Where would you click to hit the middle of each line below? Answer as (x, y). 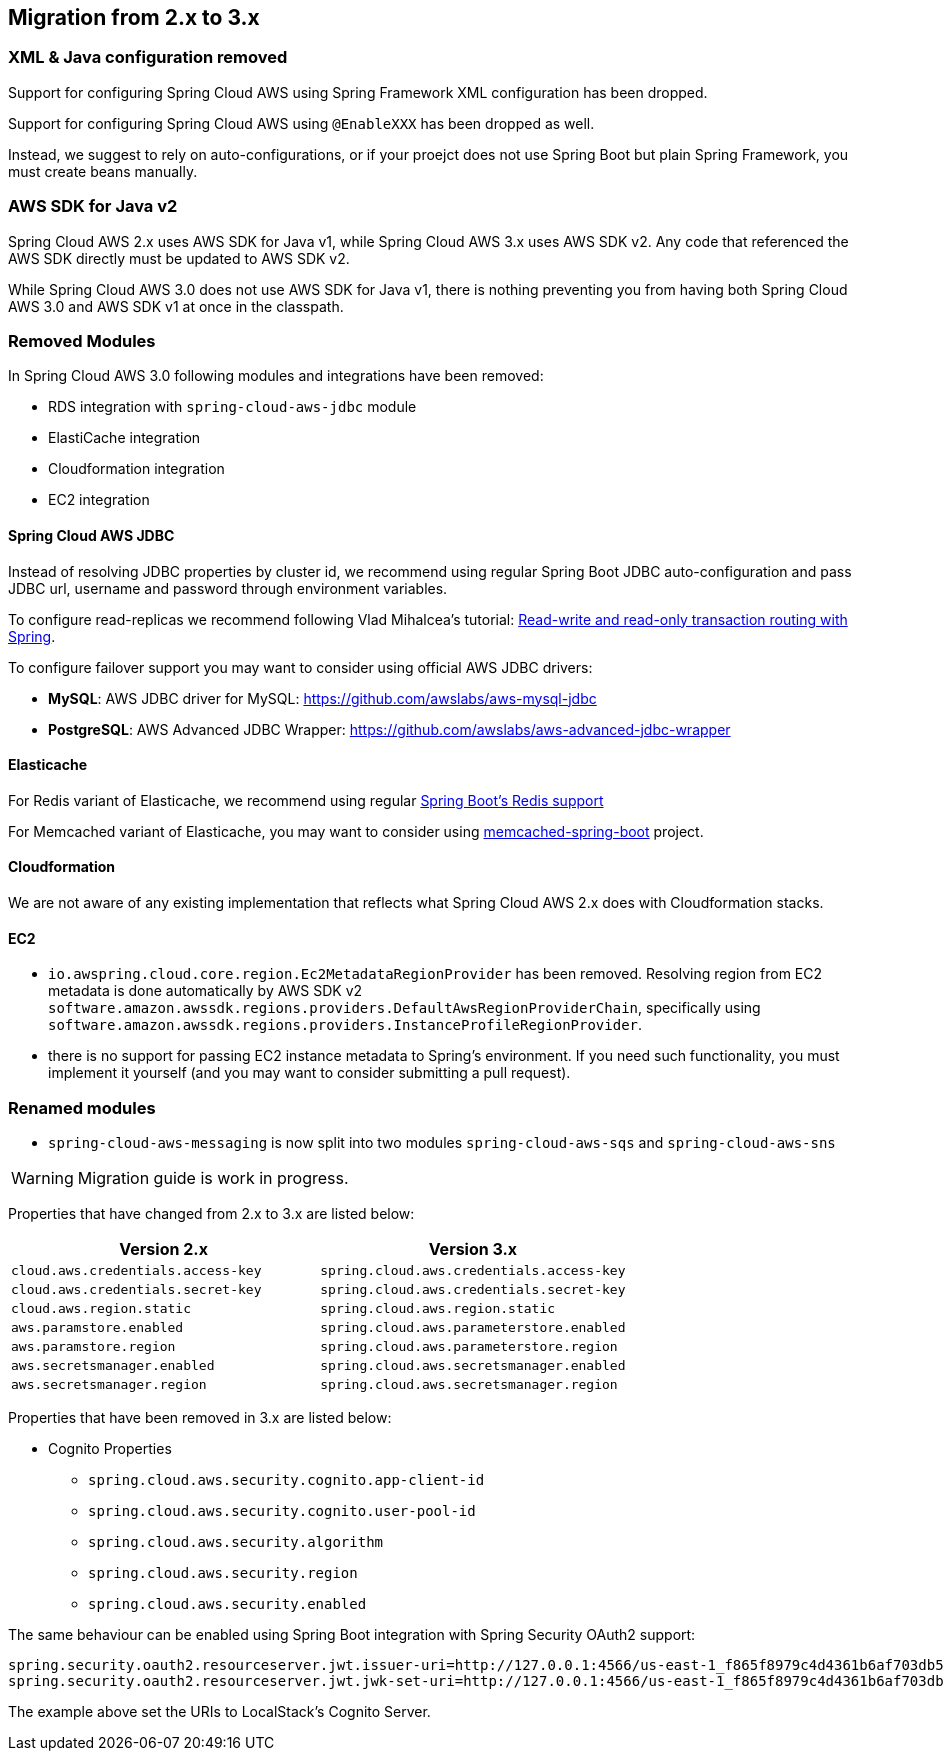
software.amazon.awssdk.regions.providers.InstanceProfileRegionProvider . (345, 1025)
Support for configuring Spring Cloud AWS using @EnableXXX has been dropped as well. (301, 123)
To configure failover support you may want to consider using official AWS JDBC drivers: (300, 667)
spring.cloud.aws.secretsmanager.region (469, 1384)
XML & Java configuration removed (148, 57)
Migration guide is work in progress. (213, 1177)
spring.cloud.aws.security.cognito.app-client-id (286, 1479)
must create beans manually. (103, 171)
